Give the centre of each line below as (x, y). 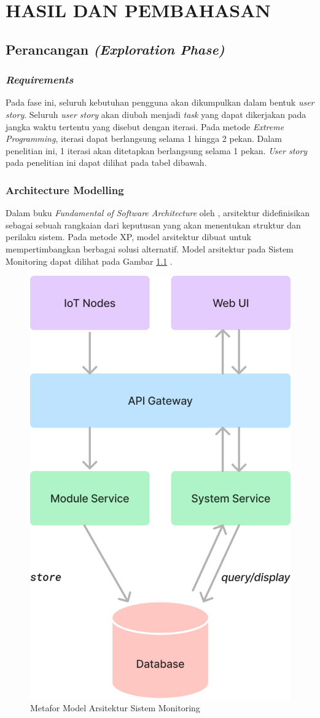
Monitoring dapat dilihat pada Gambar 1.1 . (89, 261)
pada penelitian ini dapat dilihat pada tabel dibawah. (106, 162)
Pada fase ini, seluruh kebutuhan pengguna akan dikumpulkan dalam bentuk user (160, 102)
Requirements (40, 80)
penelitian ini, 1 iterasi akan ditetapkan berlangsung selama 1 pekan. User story (157, 150)
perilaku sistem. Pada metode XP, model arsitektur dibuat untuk (128, 237)
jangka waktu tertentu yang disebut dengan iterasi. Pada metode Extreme (145, 126)
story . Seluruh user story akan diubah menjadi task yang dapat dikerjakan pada (156, 114)
